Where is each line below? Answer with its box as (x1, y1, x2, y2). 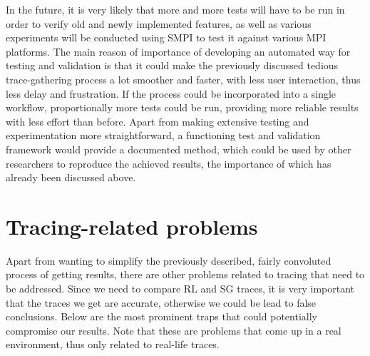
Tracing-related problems (6, 211, 258, 240)
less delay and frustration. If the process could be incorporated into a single (6, 86, 336, 101)
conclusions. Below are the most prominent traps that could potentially (6, 309, 317, 324)
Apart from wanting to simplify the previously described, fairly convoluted (6, 253, 332, 268)
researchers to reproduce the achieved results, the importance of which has (6, 156, 332, 171)
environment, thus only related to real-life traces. (6, 337, 220, 352)
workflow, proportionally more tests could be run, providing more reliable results (6, 100, 359, 115)
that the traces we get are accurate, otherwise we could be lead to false (6, 295, 317, 310)
